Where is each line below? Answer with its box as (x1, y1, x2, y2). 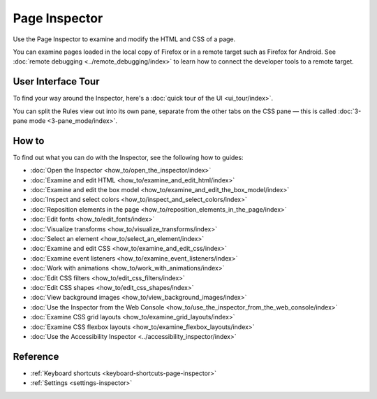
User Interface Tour (13, 75, 100, 87)
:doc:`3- (337, 107, 362, 115)
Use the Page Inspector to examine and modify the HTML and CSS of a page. (13, 35, 236, 43)
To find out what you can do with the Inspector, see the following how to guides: (13, 153, 244, 161)
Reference (13, 350, 59, 363)
